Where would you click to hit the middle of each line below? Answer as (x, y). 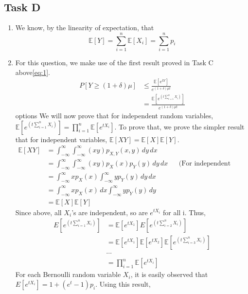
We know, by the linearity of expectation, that (85, 28)
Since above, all (38, 212)
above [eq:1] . (33, 72)
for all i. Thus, (184, 212)
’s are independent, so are (110, 212)
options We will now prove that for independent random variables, (114, 116)
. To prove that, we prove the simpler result (179, 126)
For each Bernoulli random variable (68, 274)
